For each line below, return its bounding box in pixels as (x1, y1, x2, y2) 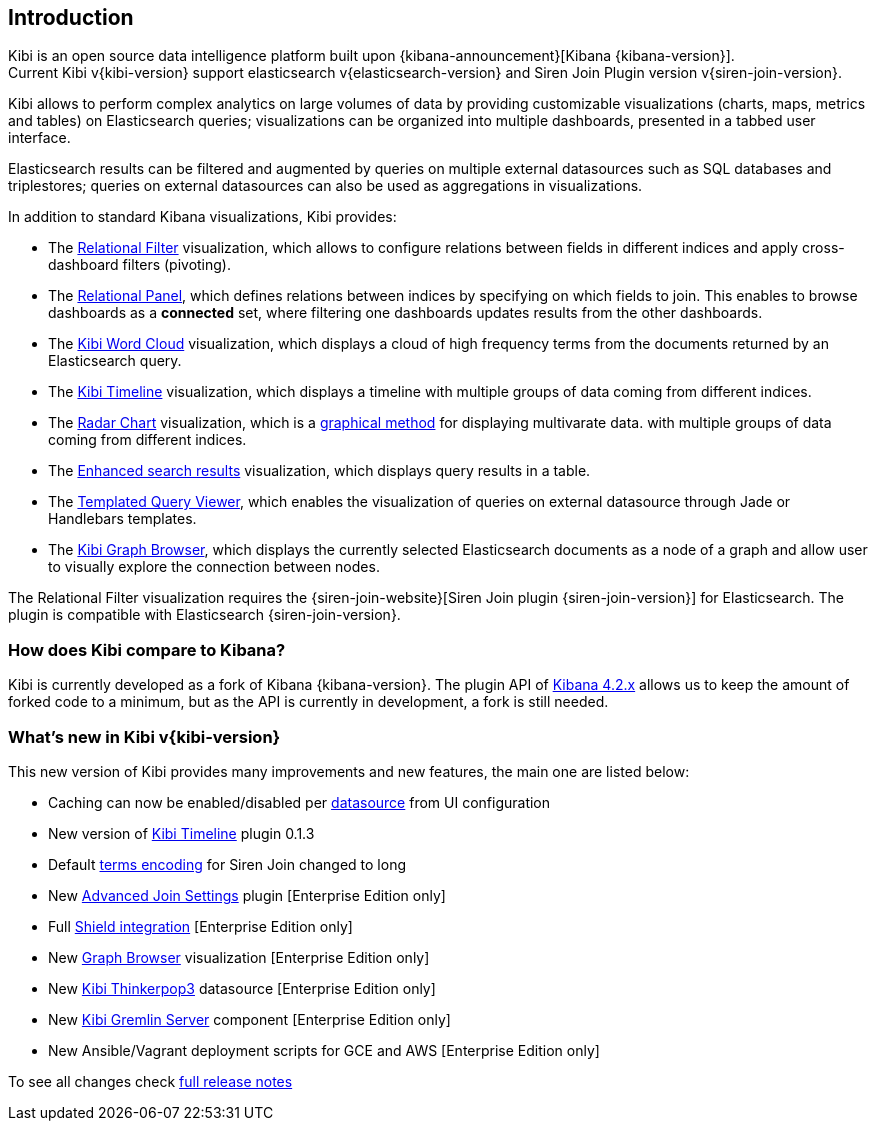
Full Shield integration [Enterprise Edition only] (48, 917, 353, 935)
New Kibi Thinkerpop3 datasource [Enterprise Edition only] (48, 979, 436, 997)
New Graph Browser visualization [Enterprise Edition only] (48, 948, 430, 966)
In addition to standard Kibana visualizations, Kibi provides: (8, 208, 397, 226)
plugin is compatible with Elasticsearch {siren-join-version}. (8, 606, 401, 624)
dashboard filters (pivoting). (48, 256, 232, 274)
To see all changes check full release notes (8, 1072, 293, 1090)
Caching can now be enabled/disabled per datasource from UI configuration (48, 793, 551, 811)
